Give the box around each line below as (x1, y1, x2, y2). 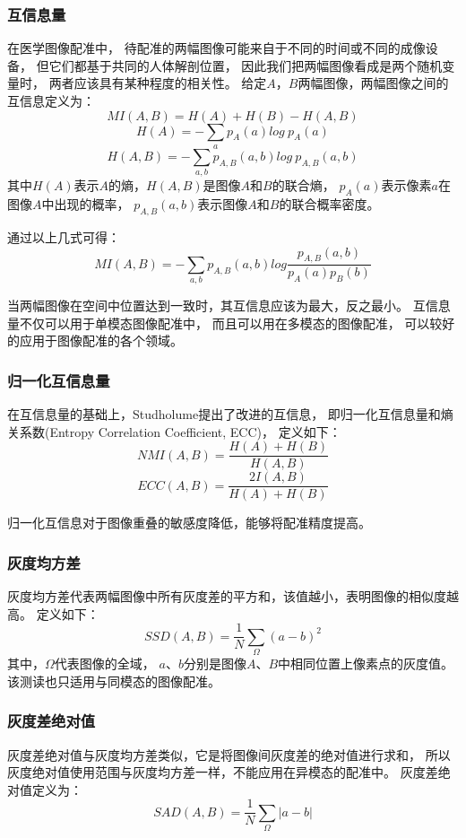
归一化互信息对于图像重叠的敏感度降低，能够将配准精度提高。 (7, 513, 371, 532)
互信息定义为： (7, 92, 95, 109)
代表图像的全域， (54, 654, 155, 673)
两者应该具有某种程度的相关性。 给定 (48, 74, 267, 92)
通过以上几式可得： (7, 227, 120, 246)
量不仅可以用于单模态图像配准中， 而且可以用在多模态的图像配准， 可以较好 (7, 313, 455, 332)
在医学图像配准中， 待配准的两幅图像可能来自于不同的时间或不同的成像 (7, 39, 426, 57)
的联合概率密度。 (279, 195, 380, 214)
